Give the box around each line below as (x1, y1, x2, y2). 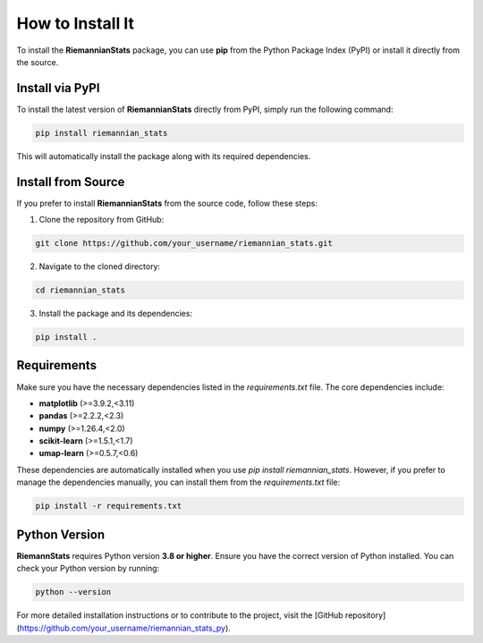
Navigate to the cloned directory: (38, 261, 161, 272)
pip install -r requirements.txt (35, 501, 182, 512)
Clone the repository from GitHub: (38, 215, 165, 225)
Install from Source (16, 174, 125, 190)
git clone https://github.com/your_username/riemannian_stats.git (35, 238, 333, 249)
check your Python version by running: (16, 563, 160, 574)
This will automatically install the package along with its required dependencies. (16, 150, 311, 161)
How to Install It (16, 13, 134, 33)
